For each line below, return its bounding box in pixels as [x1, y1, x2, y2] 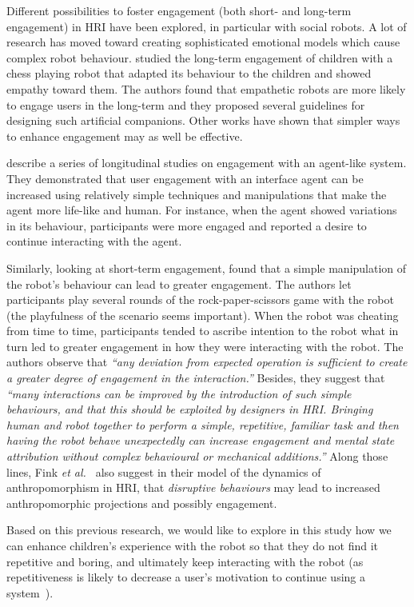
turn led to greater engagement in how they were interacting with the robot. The [6, 337, 404, 354]
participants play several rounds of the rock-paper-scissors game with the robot [6, 291, 394, 308]
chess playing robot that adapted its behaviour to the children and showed [6, 65, 372, 82]
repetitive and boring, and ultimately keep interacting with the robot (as [6, 553, 364, 569]
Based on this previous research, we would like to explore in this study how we [6, 521, 392, 538]
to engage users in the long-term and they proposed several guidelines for [6, 96, 365, 113]
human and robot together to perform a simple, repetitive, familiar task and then [6, 416, 399, 433]
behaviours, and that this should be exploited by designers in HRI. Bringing [6, 401, 373, 417]
